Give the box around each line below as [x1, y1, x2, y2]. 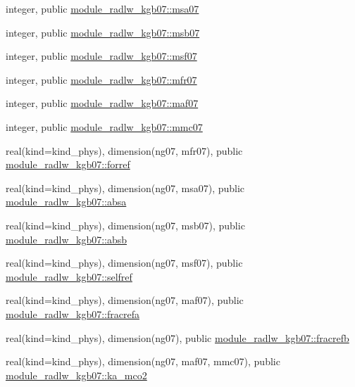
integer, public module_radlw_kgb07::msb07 [6, 25, 200, 39]
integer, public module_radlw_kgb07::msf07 [6, 49, 197, 63]
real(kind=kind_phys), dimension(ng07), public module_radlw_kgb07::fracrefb [6, 330, 349, 345]
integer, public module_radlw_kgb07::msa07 [6, 1, 199, 15]
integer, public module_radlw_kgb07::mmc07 [6, 119, 203, 134]
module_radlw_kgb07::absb [6, 231, 127, 246]
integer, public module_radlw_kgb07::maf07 [6, 96, 199, 110]
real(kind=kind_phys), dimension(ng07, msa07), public [6, 180, 245, 195]
